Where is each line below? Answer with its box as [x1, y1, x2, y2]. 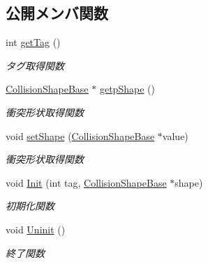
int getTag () [6, 35, 61, 49]
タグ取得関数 [6, 58, 64, 72]
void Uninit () [6, 222, 66, 236]
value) [162, 128, 188, 143]
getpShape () [99, 81, 155, 96]
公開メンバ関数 [6, 2, 108, 24]
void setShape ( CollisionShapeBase [6, 128, 155, 143]
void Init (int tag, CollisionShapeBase [6, 175, 167, 189]
